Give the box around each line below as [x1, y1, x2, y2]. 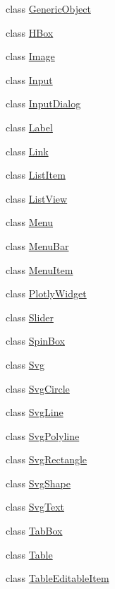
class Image [6, 49, 55, 64]
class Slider [6, 309, 54, 324]
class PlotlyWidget [6, 286, 87, 301]
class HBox [6, 25, 54, 40]
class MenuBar [6, 238, 69, 253]
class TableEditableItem [6, 571, 109, 585]
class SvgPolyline [6, 428, 80, 443]
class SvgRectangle [6, 452, 87, 467]
